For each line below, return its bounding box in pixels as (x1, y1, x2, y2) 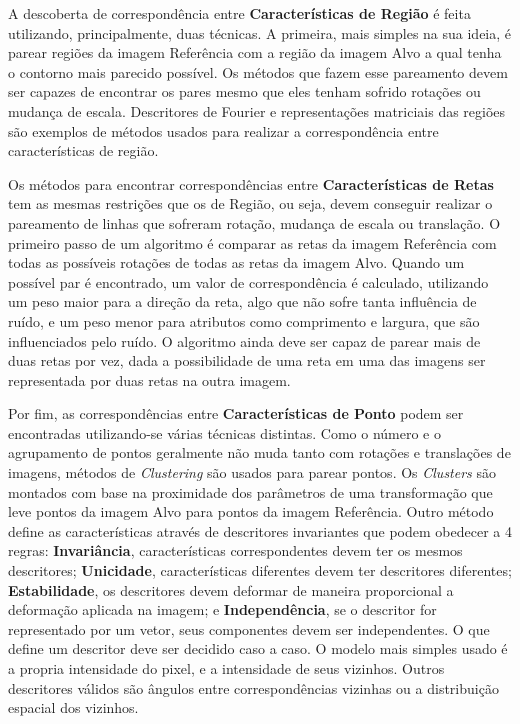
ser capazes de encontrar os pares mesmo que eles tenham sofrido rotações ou (8, 81, 481, 102)
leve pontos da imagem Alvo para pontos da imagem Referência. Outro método (8, 501, 494, 522)
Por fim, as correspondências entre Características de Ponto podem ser (8, 403, 464, 424)
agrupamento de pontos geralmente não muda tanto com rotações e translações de (8, 442, 511, 463)
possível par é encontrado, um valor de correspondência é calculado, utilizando (8, 271, 489, 292)
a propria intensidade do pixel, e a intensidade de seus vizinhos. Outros (8, 658, 445, 678)
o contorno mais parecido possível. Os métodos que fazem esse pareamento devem (8, 61, 508, 82)
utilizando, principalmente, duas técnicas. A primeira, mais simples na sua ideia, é (8, 22, 512, 43)
